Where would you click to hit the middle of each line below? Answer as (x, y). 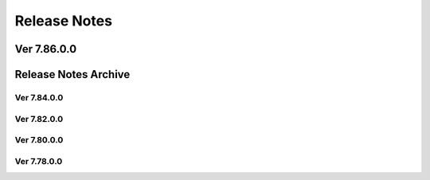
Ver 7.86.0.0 (46, 49)
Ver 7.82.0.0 (39, 119)
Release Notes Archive (72, 74)
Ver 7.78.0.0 (39, 161)
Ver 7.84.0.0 (39, 97)
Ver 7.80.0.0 (39, 140)
